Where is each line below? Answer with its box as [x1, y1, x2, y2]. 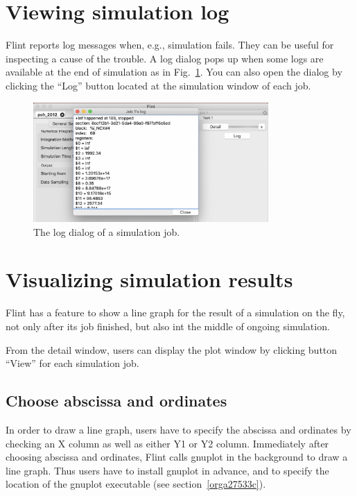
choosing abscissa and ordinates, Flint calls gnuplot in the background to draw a [6, 450, 348, 464]
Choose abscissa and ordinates [6, 390, 227, 411]
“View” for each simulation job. [6, 356, 139, 370]
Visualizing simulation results [6, 265, 293, 293]
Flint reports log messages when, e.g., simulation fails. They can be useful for [6, 37, 334, 52]
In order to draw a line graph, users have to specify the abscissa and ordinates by [6, 422, 351, 436]
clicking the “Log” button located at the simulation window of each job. [6, 78, 311, 92]
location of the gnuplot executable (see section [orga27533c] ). [6, 477, 266, 491]
